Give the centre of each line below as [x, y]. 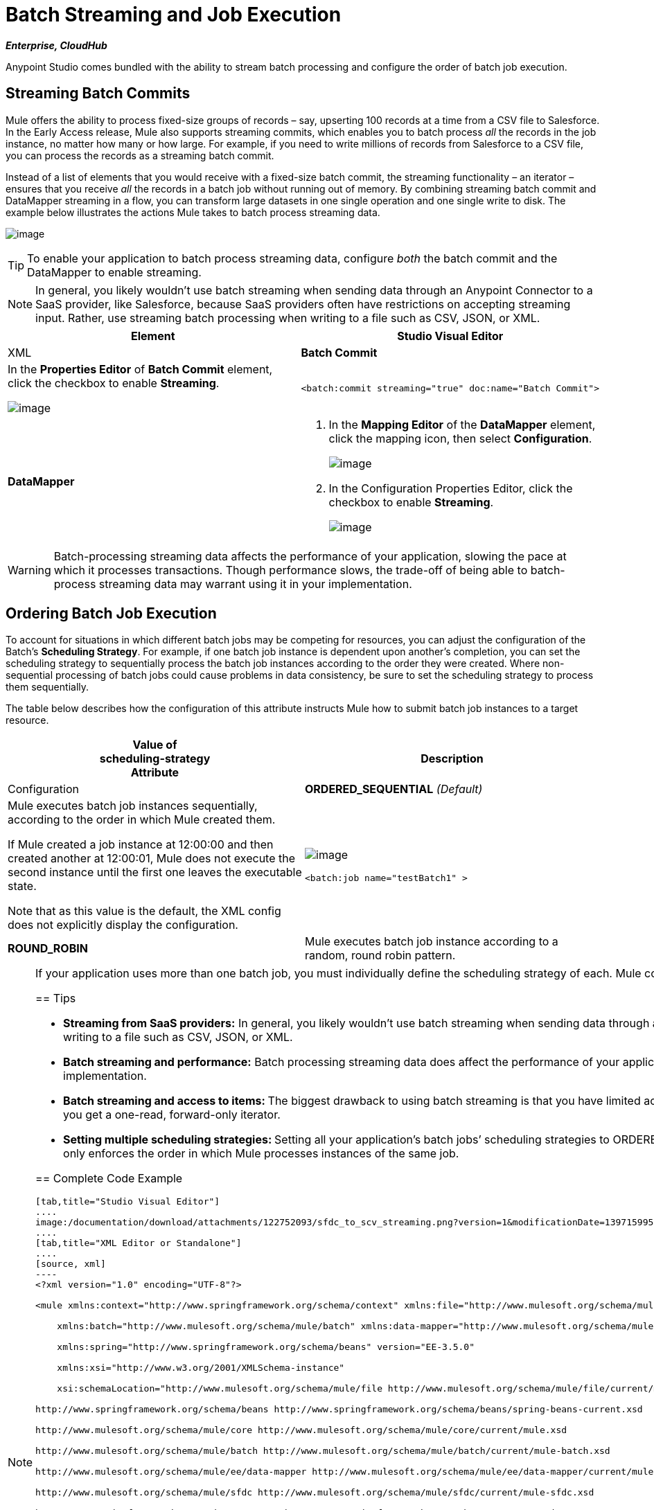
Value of [155, 745]
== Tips [56, 998]
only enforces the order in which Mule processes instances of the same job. [261, 1154]
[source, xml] [71, 1264]
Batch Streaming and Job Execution [174, 15]
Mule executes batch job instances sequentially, [133, 806]
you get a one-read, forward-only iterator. [172, 1115]
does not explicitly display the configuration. [123, 925]
